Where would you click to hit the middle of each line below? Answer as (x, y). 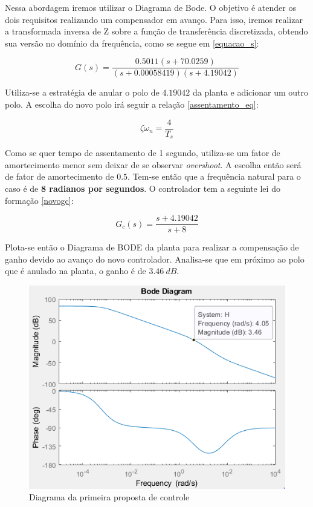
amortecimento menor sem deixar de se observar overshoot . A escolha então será (153, 164)
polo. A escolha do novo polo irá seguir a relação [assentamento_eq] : (132, 104)
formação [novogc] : (39, 200)
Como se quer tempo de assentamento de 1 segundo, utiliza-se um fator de (143, 153)
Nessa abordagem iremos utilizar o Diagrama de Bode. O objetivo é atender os (150, 7)
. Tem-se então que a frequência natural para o (214, 176)
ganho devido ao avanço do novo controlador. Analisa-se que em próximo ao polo (155, 259)
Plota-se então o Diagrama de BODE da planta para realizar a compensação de (152, 247)
